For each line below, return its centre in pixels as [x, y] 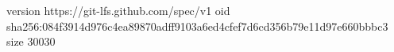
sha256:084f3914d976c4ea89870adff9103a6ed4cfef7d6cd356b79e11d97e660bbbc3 [197, 26]
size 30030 [31, 41]
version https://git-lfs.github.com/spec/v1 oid [118, 10]
